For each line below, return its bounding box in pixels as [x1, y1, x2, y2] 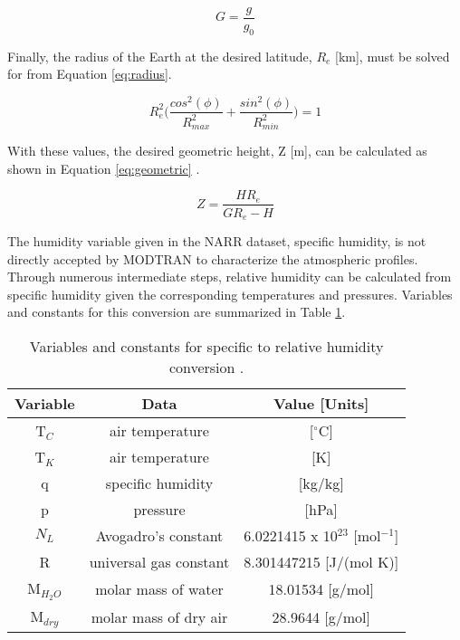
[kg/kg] [298, 472, 344, 493]
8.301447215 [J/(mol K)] [244, 550, 399, 572]
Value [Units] [273, 392, 369, 414]
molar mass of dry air [91, 606, 228, 627]
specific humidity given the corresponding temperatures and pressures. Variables [7, 284, 453, 303]
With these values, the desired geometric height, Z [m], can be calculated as [7, 141, 427, 160]
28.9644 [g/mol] [272, 606, 370, 627]
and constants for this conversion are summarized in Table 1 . [7, 302, 346, 321]
